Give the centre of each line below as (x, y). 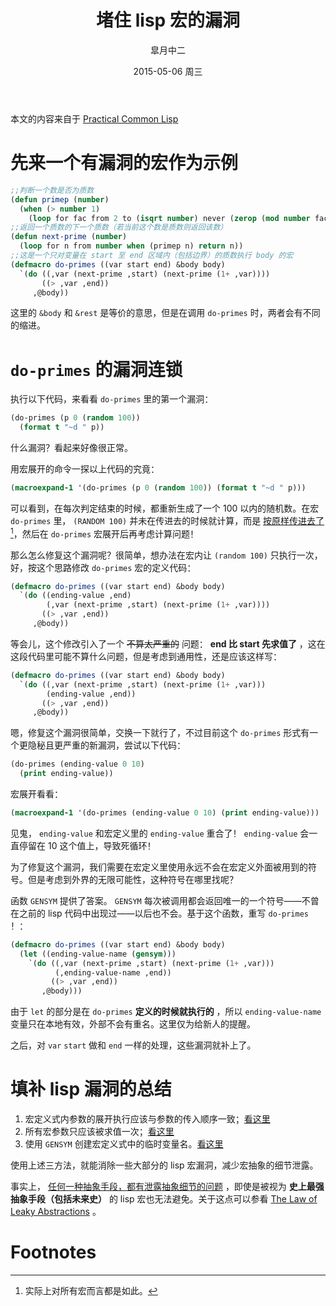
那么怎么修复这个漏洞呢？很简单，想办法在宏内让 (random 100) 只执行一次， (166, 555)
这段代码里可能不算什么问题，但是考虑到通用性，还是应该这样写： (146, 656)
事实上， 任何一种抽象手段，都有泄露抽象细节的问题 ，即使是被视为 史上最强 (167, 1187)
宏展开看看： (36, 794)
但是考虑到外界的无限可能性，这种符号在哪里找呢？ (132, 879)
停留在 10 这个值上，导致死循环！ (87, 845)
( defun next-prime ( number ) (69, 237)
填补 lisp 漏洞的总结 (91, 1089)
